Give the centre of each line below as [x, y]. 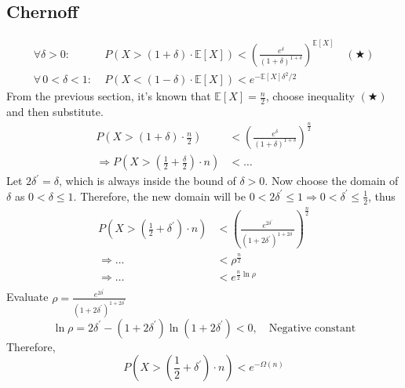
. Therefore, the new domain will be [160, 196]
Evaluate [27, 297]
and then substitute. [55, 112]
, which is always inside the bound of [148, 181]
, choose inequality [310, 96]
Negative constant [312, 328]
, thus [382, 196]
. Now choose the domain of [332, 181]
